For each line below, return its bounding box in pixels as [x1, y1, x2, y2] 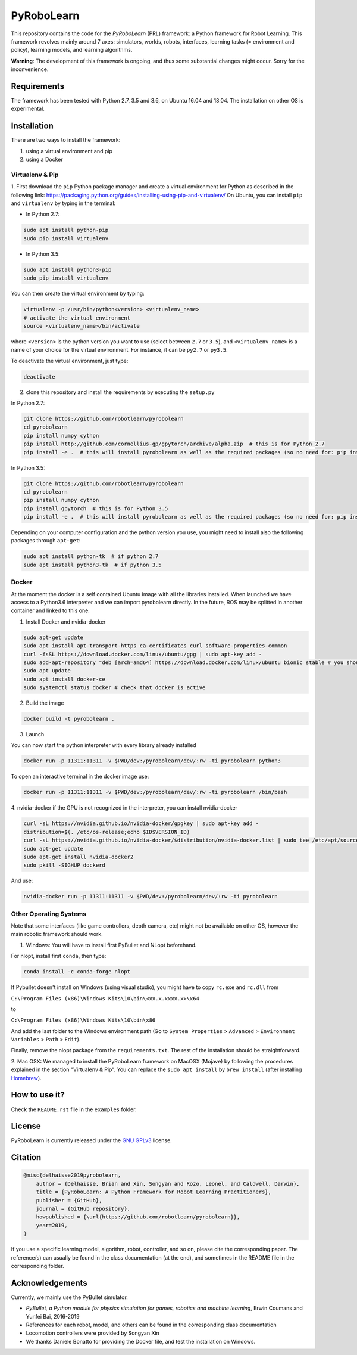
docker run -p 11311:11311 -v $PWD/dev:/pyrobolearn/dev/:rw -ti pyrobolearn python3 [23, 758, 281, 764]
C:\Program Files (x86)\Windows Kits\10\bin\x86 [11, 1017, 156, 1024]
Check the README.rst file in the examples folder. [11, 1106, 137, 1113]
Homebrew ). [11, 1074, 42, 1081]
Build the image [26, 699, 64, 706]
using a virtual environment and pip [26, 147, 113, 154]
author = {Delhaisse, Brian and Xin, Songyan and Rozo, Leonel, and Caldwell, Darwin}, [36, 1180, 300, 1187]
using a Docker [26, 156, 63, 163]
